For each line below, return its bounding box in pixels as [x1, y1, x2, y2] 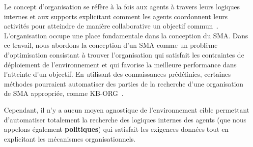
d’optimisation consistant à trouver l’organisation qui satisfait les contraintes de [4, 49, 244, 59]
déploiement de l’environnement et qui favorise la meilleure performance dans [4, 59, 237, 69]
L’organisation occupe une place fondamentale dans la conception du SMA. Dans [4, 30, 248, 40]
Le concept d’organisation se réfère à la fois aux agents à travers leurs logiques [4, 1, 240, 11]
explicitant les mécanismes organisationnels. [4, 133, 136, 144]
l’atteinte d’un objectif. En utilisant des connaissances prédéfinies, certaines [4, 69, 231, 79]
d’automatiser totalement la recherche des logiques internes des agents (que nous [4, 114, 247, 124]
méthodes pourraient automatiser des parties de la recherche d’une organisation [4, 78, 244, 88]
